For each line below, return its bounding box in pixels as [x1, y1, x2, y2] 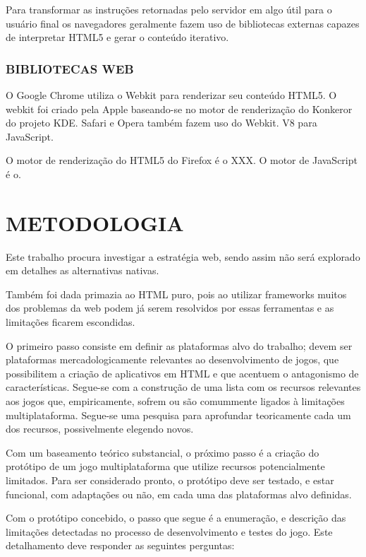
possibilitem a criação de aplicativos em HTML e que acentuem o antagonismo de [6, 365, 359, 380]
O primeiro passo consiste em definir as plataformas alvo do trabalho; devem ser [6, 338, 353, 353]
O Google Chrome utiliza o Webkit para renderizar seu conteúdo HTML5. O [6, 88, 337, 102]
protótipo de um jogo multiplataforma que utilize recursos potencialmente [6, 459, 325, 474]
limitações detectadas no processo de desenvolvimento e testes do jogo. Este [6, 524, 333, 539]
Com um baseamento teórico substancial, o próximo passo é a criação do [6, 445, 319, 459]
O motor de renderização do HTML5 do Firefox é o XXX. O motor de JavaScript [6, 153, 358, 168]
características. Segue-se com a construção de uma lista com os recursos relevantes [6, 380, 361, 394]
